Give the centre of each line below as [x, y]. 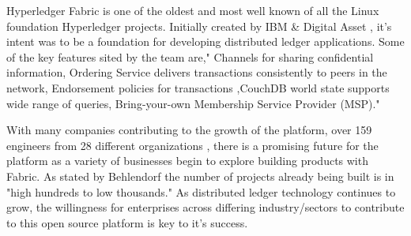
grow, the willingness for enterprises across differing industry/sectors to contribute [205, 207]
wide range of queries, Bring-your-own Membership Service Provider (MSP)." [193, 103]
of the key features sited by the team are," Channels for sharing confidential [190, 56]
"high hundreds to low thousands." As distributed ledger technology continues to [201, 191]
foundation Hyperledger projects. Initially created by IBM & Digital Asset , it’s [199, 26]
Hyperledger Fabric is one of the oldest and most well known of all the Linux [193, 10]
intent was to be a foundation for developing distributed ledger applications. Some [205, 41]
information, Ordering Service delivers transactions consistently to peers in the [197, 72]
